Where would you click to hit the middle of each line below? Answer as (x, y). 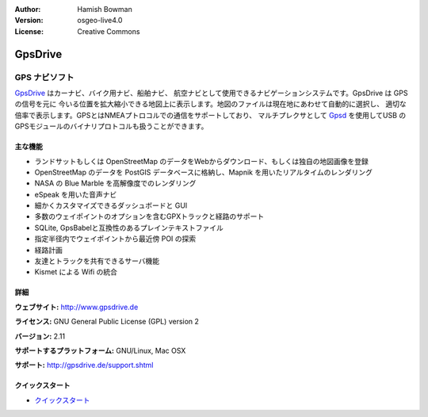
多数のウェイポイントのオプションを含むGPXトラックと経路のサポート (149, 216)
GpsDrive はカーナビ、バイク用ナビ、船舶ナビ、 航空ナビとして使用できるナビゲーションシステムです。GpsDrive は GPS (211, 93)
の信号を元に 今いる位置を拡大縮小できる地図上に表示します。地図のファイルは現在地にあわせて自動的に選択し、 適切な (211, 104)
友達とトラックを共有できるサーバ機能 (97, 261)
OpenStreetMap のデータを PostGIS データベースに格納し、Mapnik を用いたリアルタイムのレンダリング (203, 172)
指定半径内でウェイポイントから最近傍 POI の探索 (115, 239)
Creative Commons (109, 31)
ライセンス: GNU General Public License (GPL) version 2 (107, 322)
